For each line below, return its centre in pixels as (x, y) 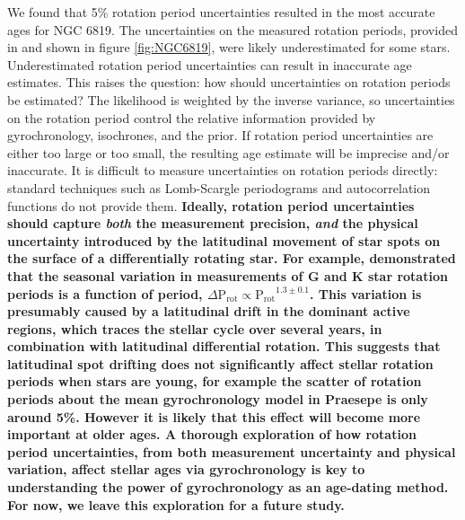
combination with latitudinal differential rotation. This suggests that (224, 346)
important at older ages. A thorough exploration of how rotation (212, 434)
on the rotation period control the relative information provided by (192, 117)
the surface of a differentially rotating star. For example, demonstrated (232, 258)
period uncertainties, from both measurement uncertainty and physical (232, 451)
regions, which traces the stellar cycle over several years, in (195, 328)
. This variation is (365, 293)
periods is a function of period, (105, 293)
